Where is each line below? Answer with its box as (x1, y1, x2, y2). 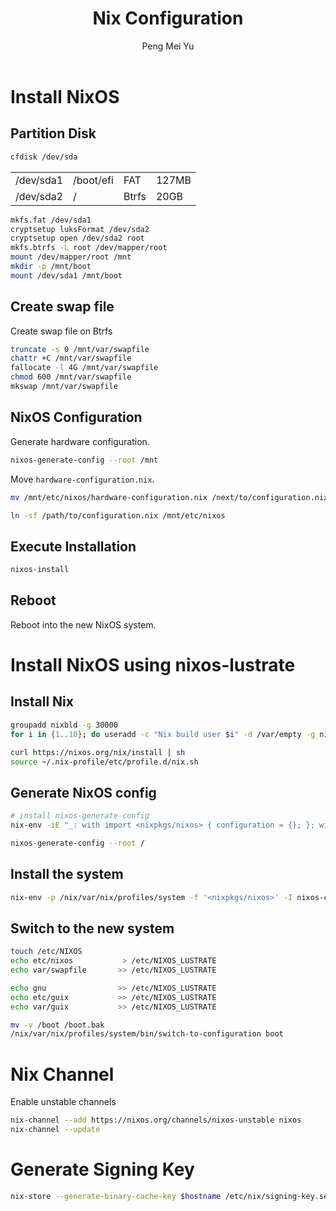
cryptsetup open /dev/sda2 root (10, 233, 145, 244)
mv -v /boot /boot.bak (10, 1020, 105, 1030)
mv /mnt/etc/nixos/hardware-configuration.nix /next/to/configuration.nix (10, 492, 329, 502)
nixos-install (10, 565, 70, 575)
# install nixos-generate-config (10, 811, 150, 821)
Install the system (10, 866, 124, 883)
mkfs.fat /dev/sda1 (10, 215, 92, 225)
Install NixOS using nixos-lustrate (10, 654, 296, 677)
